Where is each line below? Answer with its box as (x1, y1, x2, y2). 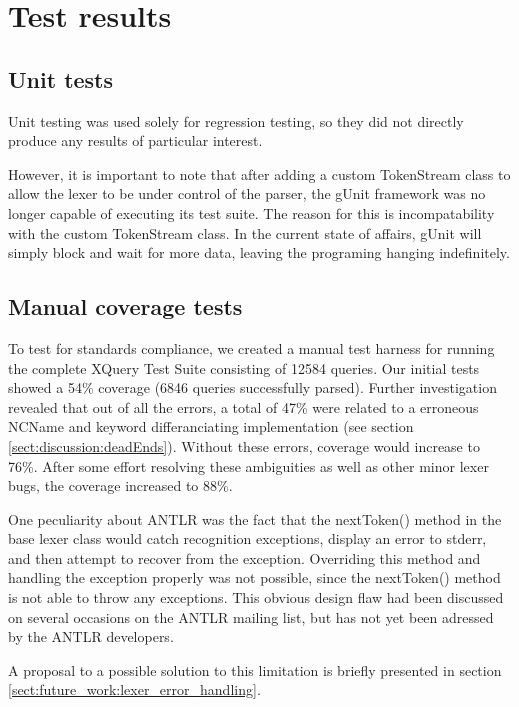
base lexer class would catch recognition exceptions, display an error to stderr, (8, 528, 487, 549)
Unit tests (8, 63, 114, 94)
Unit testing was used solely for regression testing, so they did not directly (8, 110, 464, 131)
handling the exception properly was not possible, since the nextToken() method (8, 567, 501, 588)
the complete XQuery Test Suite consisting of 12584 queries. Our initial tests (8, 357, 480, 378)
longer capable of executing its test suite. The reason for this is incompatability (8, 202, 495, 223)
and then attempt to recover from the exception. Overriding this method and (8, 547, 481, 568)
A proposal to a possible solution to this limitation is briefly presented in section (8, 659, 502, 680)
